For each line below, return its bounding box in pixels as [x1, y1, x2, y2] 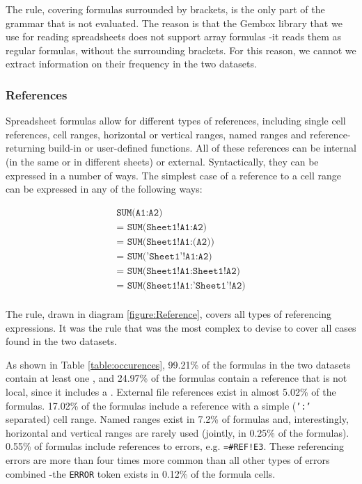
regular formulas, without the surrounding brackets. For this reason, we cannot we [6, 42, 356, 57]
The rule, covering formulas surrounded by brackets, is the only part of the [6, 2, 325, 16]
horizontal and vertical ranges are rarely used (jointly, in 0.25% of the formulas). [6, 425, 349, 439]
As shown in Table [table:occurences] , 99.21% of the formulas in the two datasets [6, 357, 351, 371]
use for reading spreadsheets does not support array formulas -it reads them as [6, 29, 342, 44]
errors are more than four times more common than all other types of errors [6, 453, 330, 467]
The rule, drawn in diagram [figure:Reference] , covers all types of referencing [6, 306, 332, 321]
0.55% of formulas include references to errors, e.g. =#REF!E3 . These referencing [6, 439, 345, 453]
